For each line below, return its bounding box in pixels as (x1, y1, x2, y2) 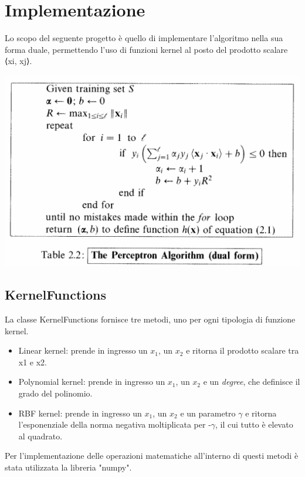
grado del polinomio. (18, 387, 93, 399)
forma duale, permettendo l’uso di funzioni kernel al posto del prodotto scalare (5, 43, 288, 55)
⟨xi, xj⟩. (5, 55, 32, 67)
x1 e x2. (18, 355, 48, 368)
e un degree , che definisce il (203, 375, 300, 388)
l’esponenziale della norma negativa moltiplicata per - (18, 418, 211, 431)
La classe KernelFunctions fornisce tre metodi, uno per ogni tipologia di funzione (5, 313, 296, 325)
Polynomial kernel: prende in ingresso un (18, 375, 165, 388)
